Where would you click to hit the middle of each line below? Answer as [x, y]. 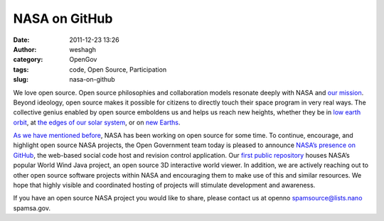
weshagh [82, 49]
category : [28, 60]
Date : [21, 40]
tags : [21, 69]
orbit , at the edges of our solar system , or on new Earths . [97, 122]
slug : [21, 80]
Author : [25, 49]
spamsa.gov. [32, 208]
